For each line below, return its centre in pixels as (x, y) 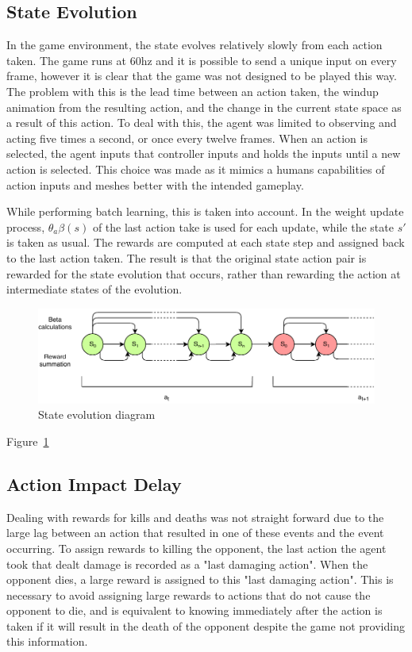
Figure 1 (28, 441)
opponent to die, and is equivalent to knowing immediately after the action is (194, 610)
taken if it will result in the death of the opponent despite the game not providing (206, 625)
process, (26, 226)
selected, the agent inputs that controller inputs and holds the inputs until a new (204, 153)
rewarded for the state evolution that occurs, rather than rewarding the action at (204, 273)
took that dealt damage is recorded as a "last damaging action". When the (187, 564)
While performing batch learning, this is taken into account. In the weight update (205, 211)
